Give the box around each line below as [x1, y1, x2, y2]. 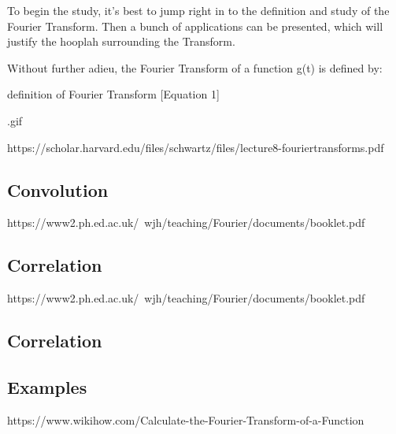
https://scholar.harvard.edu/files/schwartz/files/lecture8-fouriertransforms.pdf [7, 139, 384, 155]
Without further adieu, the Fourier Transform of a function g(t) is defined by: [7, 59, 383, 76]
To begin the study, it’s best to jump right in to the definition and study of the [7, 2, 390, 18]
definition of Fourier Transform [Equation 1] [7, 86, 220, 102]
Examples [7, 374, 87, 399]
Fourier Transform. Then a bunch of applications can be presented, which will [7, 17, 383, 34]
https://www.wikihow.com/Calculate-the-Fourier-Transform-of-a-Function [7, 411, 365, 428]
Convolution [7, 177, 109, 202]
